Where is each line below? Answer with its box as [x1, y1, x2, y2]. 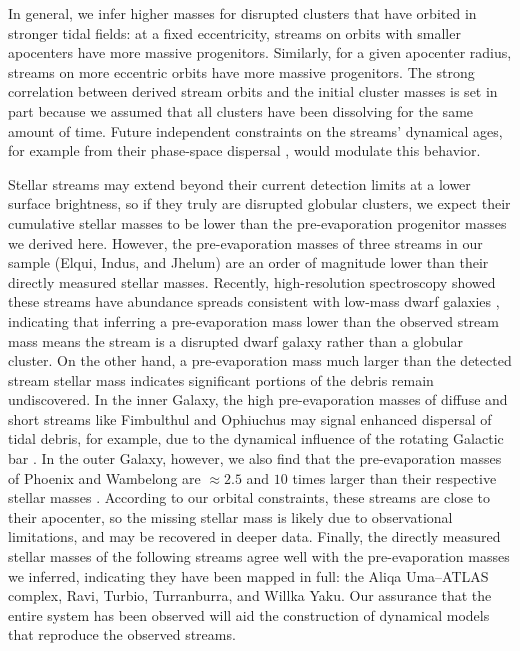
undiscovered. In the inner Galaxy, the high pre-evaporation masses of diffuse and [8, 389, 508, 410]
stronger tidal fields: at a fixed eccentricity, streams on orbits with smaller [8, 22, 461, 43]
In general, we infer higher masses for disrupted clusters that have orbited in [8, 3, 477, 23]
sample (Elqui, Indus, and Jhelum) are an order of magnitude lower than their [8, 252, 489, 273]
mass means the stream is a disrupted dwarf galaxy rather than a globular [8, 330, 463, 351]
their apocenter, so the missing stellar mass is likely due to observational [8, 506, 453, 527]
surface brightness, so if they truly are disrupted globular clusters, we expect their [8, 193, 511, 214]
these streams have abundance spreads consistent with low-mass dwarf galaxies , [8, 291, 500, 312]
